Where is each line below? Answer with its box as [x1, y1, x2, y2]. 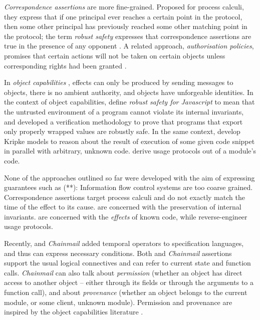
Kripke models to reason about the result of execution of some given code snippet [4, 135, 255, 146]
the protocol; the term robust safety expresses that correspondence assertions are [4, 30, 251, 41]
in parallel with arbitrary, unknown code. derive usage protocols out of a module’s [4, 145, 256, 156]
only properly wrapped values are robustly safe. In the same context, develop [4, 126, 240, 136]
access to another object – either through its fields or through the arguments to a [4, 277, 253, 287]
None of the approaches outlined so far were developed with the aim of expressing [4, 172, 255, 182]
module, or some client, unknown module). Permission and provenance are [4, 296, 232, 307]
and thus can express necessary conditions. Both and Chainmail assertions [4, 247, 232, 258]
